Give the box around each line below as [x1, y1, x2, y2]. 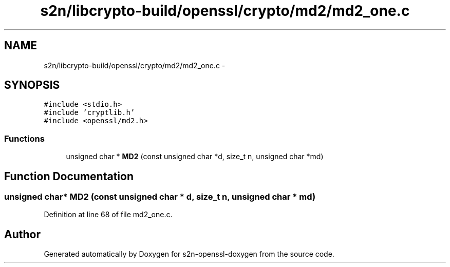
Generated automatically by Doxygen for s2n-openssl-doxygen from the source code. [44, 250, 334, 259]
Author [4, 227, 41, 241]
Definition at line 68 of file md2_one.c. [44, 210, 173, 219]
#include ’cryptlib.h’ [44, 108, 135, 117]
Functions [4, 133, 45, 144]
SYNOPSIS [4, 79, 60, 92]
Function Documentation [4, 169, 134, 183]
